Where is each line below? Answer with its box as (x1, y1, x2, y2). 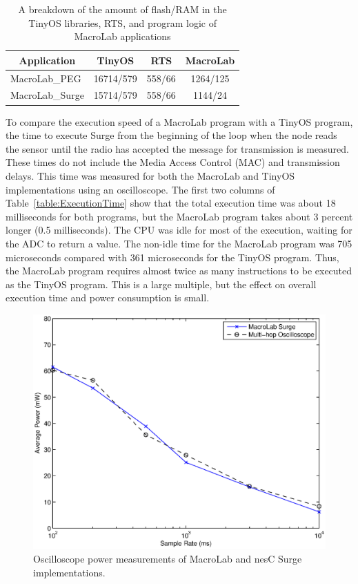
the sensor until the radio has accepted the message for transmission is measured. (6, 141, 349, 156)
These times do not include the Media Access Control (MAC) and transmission (6, 155, 340, 169)
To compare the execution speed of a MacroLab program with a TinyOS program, (6, 114, 353, 129)
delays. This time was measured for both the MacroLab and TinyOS (6, 168, 295, 182)
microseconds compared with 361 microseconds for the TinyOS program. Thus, (6, 249, 339, 264)
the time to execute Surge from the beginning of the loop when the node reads (6, 128, 337, 142)
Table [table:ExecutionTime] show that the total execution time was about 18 (6, 196, 336, 210)
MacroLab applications (74, 29, 171, 44)
